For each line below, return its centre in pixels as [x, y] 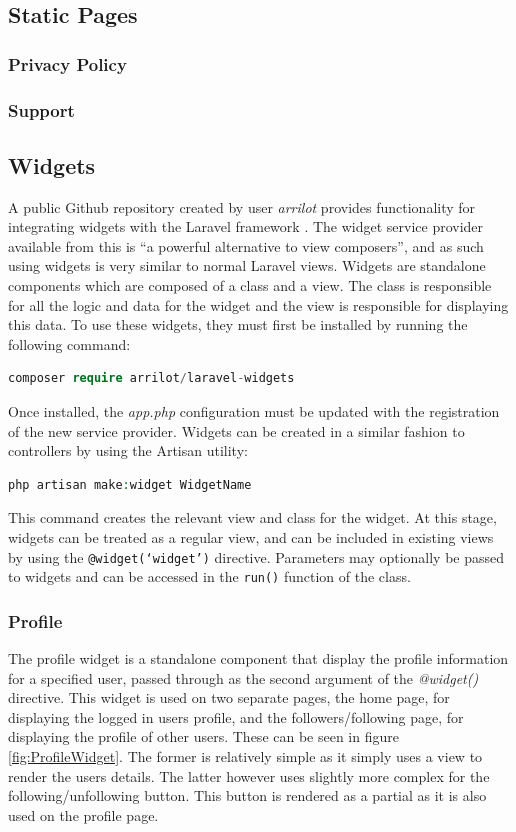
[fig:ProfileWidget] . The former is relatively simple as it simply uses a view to [245, 756]
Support [41, 109]
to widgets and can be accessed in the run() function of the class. [209, 576]
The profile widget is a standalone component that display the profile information [258, 658]
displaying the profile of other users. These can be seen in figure [203, 736]
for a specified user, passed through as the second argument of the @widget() [243, 677]
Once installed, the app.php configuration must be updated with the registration [254, 411]
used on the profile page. [83, 814]
